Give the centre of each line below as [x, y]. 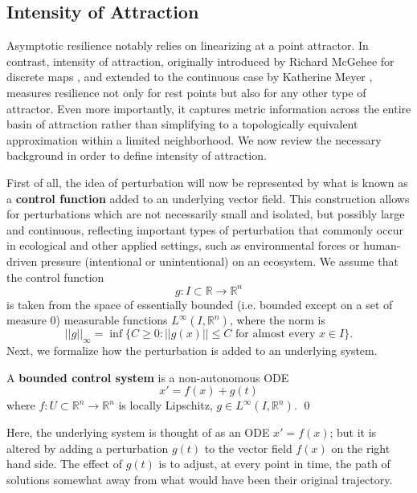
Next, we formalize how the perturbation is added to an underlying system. [192, 350]
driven [22, 261]
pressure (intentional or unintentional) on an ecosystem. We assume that [219, 261]
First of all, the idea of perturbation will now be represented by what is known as [207, 182]
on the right [361, 448]
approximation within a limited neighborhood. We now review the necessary [194, 139]
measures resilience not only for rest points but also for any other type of [186, 92]
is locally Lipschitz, [166, 405]
